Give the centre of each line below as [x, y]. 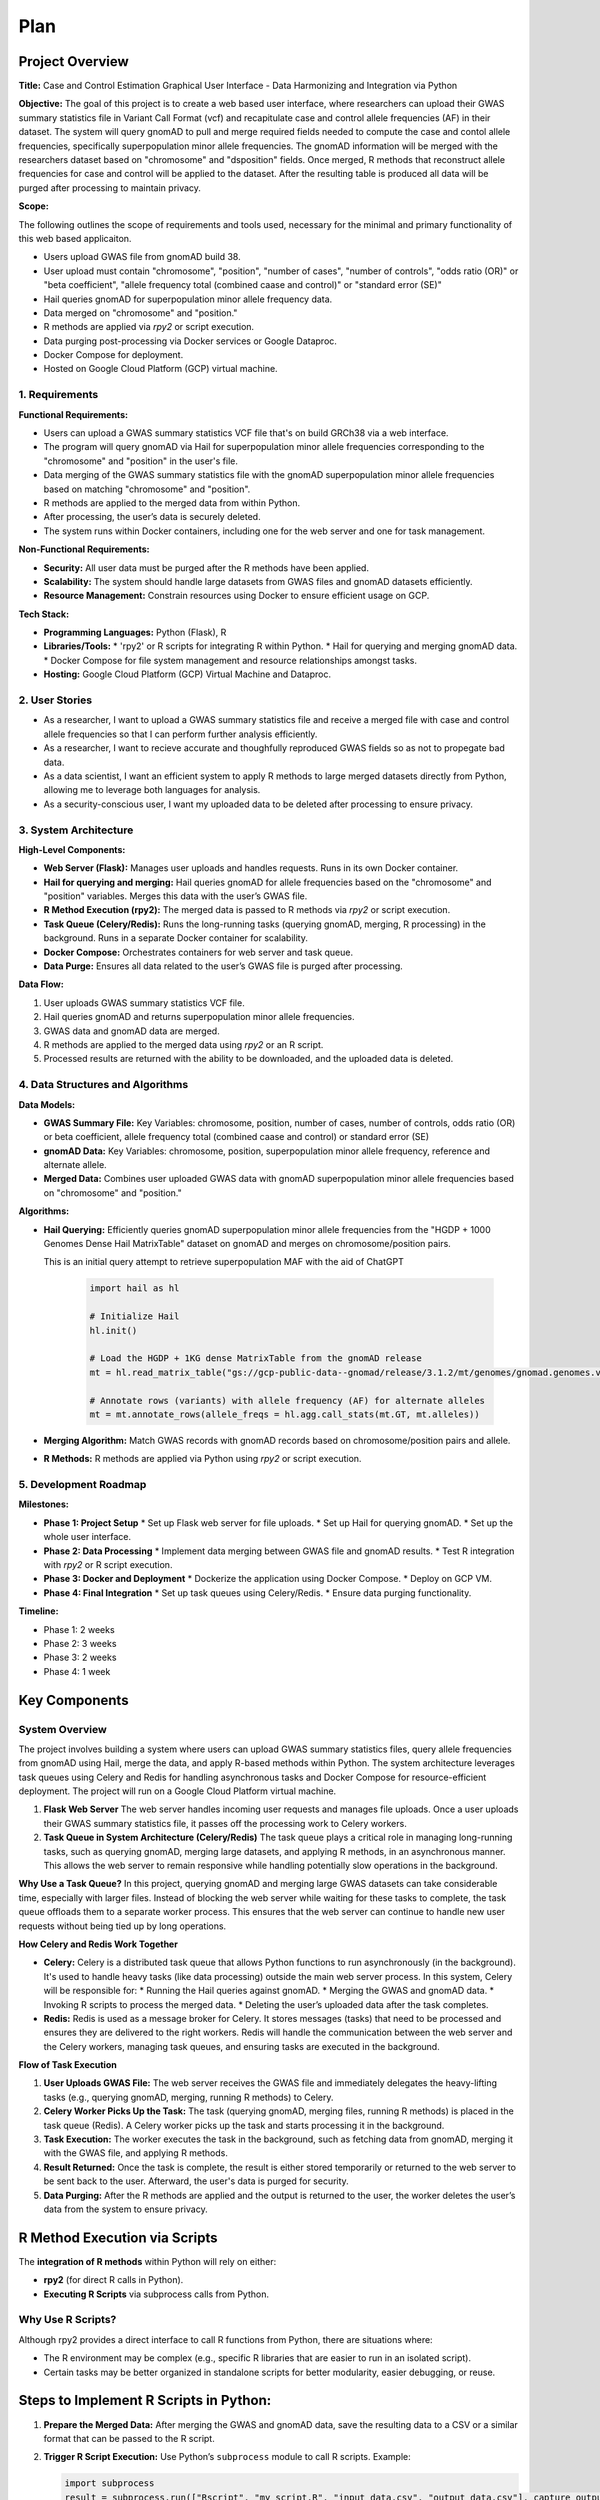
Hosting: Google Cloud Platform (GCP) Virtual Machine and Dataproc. [187, 674]
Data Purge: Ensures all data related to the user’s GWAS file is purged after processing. [223, 966]
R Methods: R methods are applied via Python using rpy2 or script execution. [202, 1459]
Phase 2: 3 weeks [80, 1643]
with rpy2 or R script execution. [108, 1564]
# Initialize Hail [134, 1316]
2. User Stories [55, 700]
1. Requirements [58, 395]
